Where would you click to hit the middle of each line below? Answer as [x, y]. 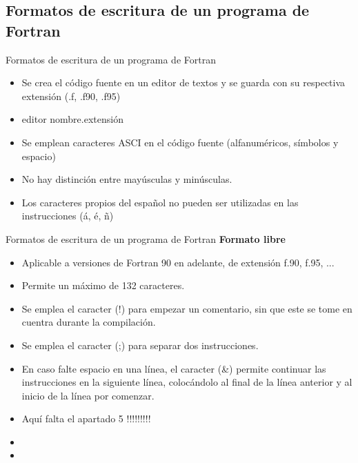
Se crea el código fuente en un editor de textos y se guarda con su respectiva [183, 82]
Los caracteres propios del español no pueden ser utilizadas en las [160, 202]
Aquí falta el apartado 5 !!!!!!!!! [86, 418]
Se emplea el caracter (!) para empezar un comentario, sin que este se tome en [187, 308]
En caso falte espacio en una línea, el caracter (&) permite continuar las [174, 368]
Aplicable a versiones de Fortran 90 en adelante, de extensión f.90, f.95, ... [178, 262]
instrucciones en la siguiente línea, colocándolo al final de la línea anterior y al [187, 382]
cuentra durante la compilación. [89, 322]
